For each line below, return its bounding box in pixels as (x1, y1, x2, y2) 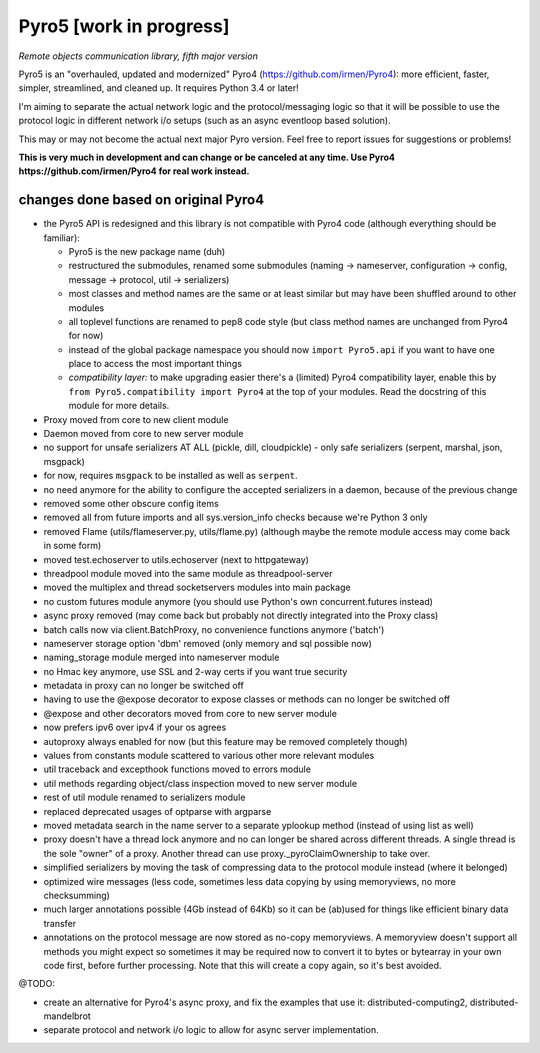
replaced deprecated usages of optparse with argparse (43, 805, 272, 817)
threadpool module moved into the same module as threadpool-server (43, 567, 334, 579)
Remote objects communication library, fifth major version (18, 50, 259, 62)
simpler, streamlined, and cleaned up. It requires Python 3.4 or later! (18, 82, 299, 94)
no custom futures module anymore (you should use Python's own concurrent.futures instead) (43, 595, 434, 607)
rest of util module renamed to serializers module (43, 791, 246, 804)
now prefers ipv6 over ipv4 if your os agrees (43, 721, 227, 734)
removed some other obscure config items (43, 498, 219, 509)
